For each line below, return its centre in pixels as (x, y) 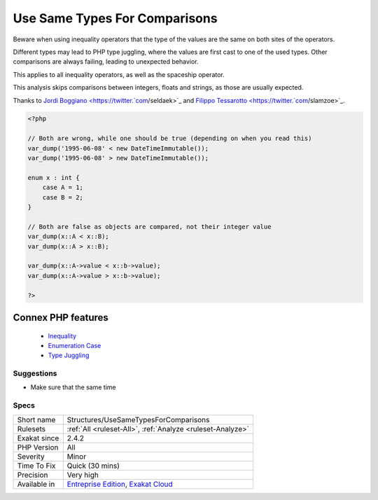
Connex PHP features (61, 318)
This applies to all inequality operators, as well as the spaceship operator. (119, 74)
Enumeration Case (75, 345)
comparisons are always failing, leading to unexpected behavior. (106, 62)
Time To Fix (36, 466)
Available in (36, 484)
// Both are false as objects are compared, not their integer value (149, 227)
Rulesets (31, 429)
